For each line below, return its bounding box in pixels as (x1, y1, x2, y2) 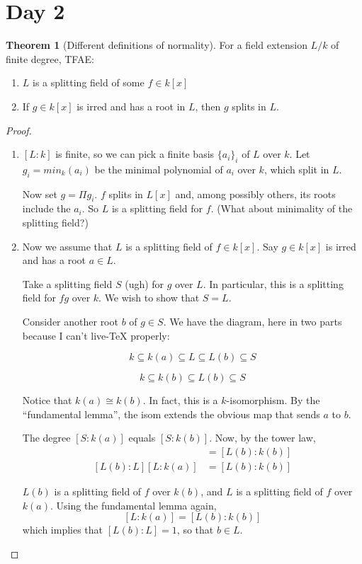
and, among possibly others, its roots (175, 186, 336, 201)
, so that (176, 522, 214, 537)
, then (195, 98, 221, 113)
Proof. (6, 122, 32, 137)
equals (128, 430, 156, 445)
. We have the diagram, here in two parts (163, 314, 342, 329)
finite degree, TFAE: (6, 51, 94, 66)
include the (22, 201, 71, 216)
